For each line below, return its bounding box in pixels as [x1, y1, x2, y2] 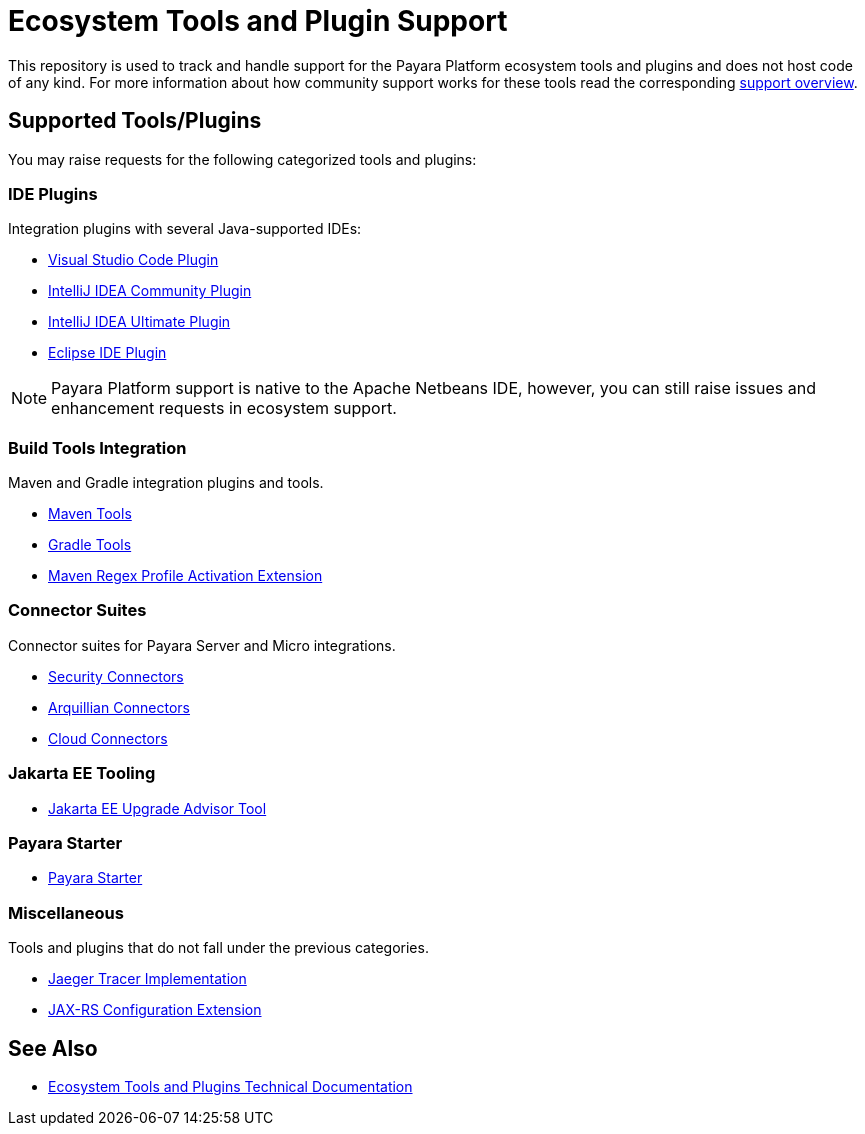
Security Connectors [48, 667, 184, 685]
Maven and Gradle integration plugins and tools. [8, 474, 324, 492]
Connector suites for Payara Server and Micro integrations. [8, 636, 396, 654]
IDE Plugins [8, 183, 98, 204]
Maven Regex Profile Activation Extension [48, 567, 323, 585]
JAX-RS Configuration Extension [48, 1001, 262, 1019]
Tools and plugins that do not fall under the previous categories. [8, 939, 429, 957]
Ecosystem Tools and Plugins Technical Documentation [48, 1077, 413, 1095]
